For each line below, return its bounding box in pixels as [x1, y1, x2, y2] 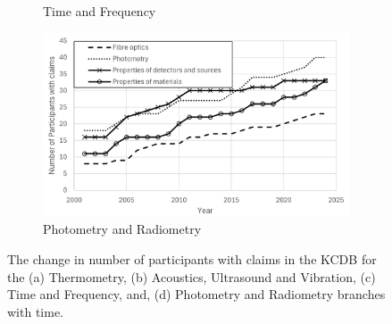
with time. [7, 302, 63, 320]
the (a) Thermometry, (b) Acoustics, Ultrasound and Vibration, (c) [7, 267, 376, 286]
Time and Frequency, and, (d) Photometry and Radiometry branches [7, 285, 386, 303]
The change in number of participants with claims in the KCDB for [7, 250, 377, 269]
